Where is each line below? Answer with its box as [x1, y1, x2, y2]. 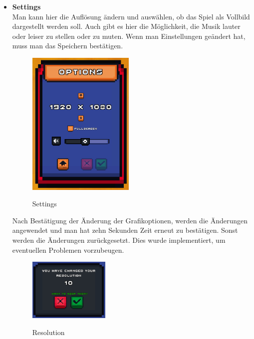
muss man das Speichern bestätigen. [12, 40, 123, 51]
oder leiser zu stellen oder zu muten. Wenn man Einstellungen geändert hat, [12, 30, 246, 41]
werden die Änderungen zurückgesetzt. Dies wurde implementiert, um [12, 234, 226, 245]
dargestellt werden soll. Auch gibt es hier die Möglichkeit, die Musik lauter [12, 21, 241, 31]
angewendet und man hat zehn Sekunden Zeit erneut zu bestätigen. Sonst [12, 225, 238, 235]
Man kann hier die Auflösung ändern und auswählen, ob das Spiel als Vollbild [12, 11, 250, 21]
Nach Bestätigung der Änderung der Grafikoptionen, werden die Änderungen [12, 215, 248, 225]
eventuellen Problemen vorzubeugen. [12, 244, 124, 255]
